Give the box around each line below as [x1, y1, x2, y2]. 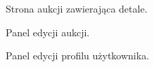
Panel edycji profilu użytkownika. [6, 48, 150, 63]
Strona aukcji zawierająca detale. [6, 1, 148, 15]
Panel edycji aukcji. [6, 24, 90, 39]
